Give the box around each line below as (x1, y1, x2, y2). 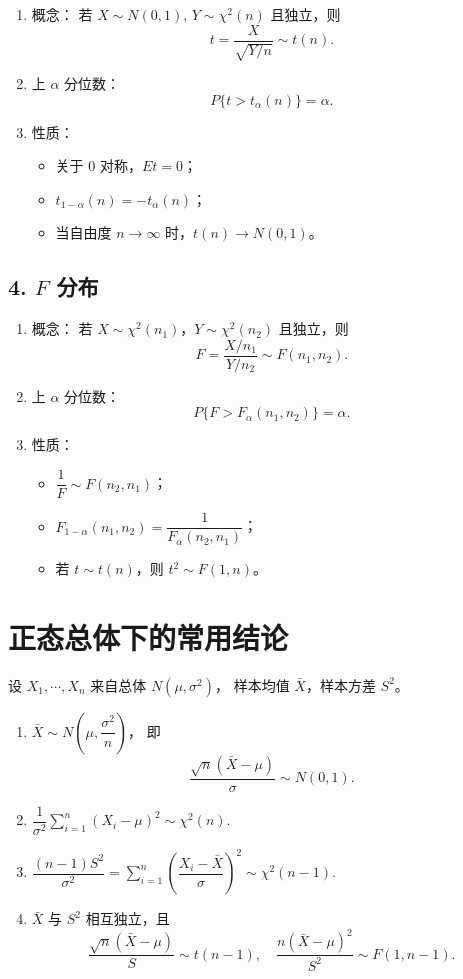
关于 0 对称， (55, 155, 142, 176)
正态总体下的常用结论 (8, 616, 289, 657)
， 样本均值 (214, 674, 290, 695)
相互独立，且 (85, 908, 170, 929)
